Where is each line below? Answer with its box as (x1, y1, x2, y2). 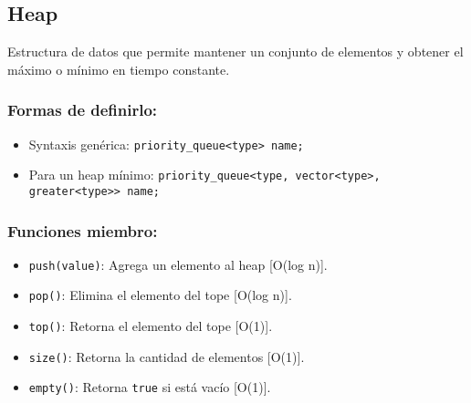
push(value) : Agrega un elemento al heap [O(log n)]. (28, 254, 328, 274)
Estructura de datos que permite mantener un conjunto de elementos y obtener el (7, 42, 464, 61)
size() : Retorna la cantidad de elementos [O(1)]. (28, 346, 305, 366)
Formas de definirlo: (7, 98, 158, 121)
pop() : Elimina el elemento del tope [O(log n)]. (28, 285, 292, 305)
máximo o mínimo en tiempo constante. (7, 59, 230, 78)
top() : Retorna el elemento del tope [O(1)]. (28, 316, 273, 336)
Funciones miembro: (7, 219, 158, 242)
